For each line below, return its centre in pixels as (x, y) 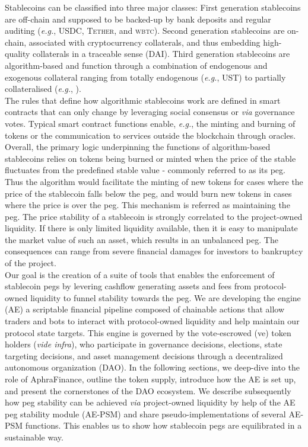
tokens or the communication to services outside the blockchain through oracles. (150, 135)
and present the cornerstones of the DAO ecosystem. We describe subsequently (148, 390)
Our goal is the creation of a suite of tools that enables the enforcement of (140, 274)
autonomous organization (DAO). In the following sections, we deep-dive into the (153, 367)
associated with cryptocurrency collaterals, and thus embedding (145, 42)
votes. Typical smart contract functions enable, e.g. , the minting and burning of (150, 123)
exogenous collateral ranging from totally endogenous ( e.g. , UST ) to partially (145, 77)
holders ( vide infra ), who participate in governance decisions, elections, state (144, 344)
